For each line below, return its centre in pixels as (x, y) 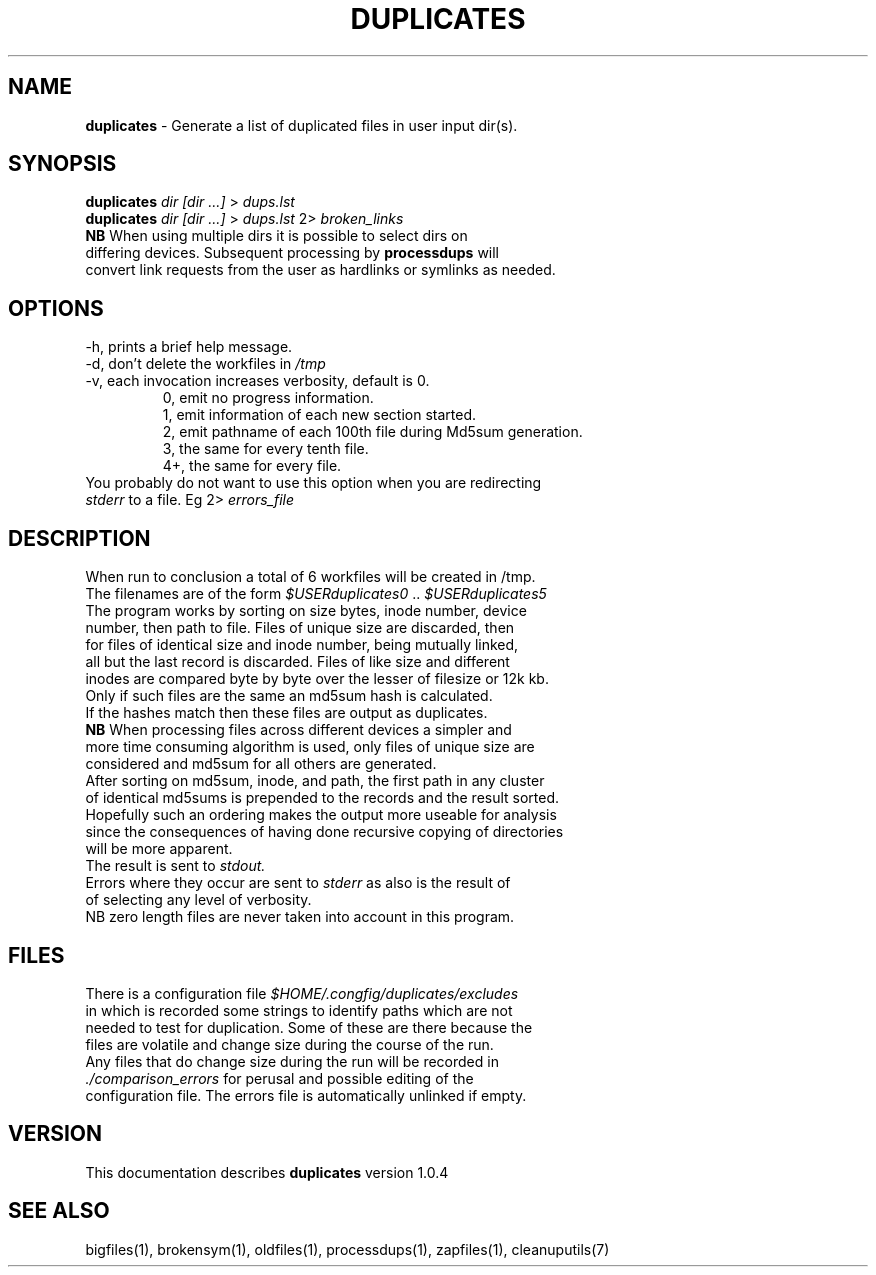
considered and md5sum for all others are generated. (261, 764)
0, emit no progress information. (268, 398)
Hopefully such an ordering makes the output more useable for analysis (321, 815)
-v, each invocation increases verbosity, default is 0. (257, 381)
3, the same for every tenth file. (265, 449)
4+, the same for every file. (252, 466)
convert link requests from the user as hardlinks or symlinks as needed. (320, 270)
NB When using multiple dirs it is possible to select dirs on (276, 236)
